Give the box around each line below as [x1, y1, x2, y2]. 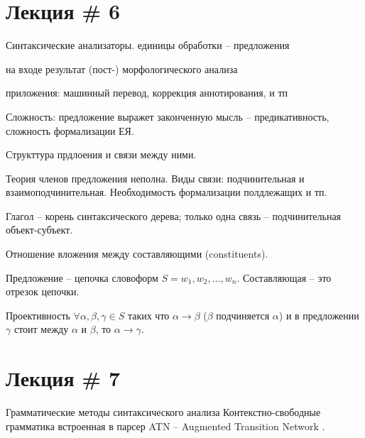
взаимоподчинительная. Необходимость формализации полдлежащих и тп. [6, 185, 327, 199]
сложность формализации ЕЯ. [6, 123, 134, 138]
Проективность [6, 307, 70, 322]
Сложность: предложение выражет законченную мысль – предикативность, [6, 109, 329, 124]
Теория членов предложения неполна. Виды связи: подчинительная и [6, 170, 305, 185]
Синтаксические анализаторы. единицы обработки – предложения [6, 38, 290, 53]
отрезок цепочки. [6, 284, 80, 299]
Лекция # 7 [6, 363, 121, 393]
